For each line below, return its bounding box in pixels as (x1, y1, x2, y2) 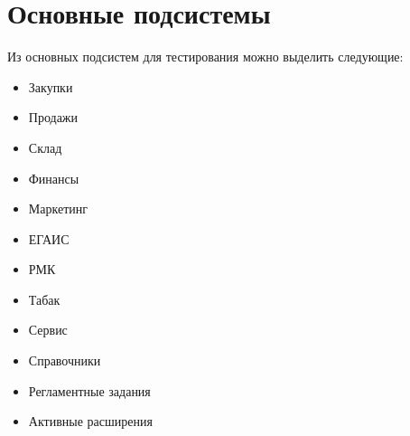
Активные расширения (28, 412, 153, 431)
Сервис (28, 320, 68, 339)
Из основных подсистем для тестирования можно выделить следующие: (7, 47, 404, 66)
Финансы (28, 168, 79, 187)
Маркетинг (28, 199, 88, 218)
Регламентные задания (28, 381, 151, 400)
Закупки (28, 77, 73, 96)
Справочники (28, 351, 101, 370)
